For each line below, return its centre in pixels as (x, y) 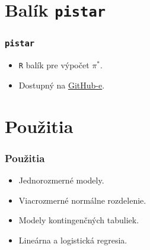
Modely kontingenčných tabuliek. (79, 220)
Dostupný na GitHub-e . (62, 85)
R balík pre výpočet (54, 65)
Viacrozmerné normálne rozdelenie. (82, 200)
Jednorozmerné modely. (61, 180)
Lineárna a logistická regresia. (73, 240)
